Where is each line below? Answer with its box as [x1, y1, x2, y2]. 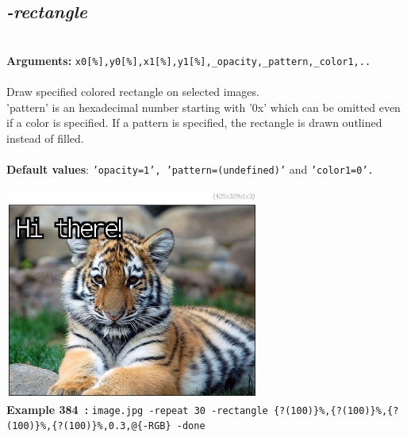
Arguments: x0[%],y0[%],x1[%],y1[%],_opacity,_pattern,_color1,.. [6, 52, 371, 68]
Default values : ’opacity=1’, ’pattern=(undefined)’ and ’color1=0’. [6, 161, 374, 178]
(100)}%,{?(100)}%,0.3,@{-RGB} [6, 420, 171, 432]
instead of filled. [6, 129, 84, 146]
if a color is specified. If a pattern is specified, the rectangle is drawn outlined [6, 114, 382, 131]
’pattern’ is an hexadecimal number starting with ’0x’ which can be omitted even [6, 98, 401, 115]
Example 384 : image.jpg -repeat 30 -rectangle [6, 401, 268, 417]
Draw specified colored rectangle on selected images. [6, 83, 259, 100]
